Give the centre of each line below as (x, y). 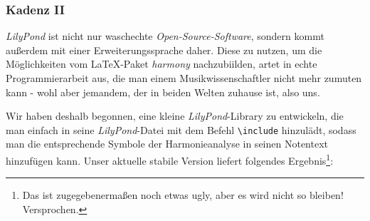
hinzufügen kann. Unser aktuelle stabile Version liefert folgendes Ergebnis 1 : (170, 159)
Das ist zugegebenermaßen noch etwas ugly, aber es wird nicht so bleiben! (183, 195)
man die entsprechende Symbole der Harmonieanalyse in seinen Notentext (167, 144)
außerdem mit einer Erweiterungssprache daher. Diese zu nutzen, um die (164, 50)
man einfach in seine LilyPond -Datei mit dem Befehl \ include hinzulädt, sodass (181, 129)
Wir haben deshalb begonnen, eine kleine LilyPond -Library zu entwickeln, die (175, 116)
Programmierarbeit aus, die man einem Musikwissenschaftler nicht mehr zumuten (184, 78)
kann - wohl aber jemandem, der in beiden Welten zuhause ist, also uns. (163, 92)
